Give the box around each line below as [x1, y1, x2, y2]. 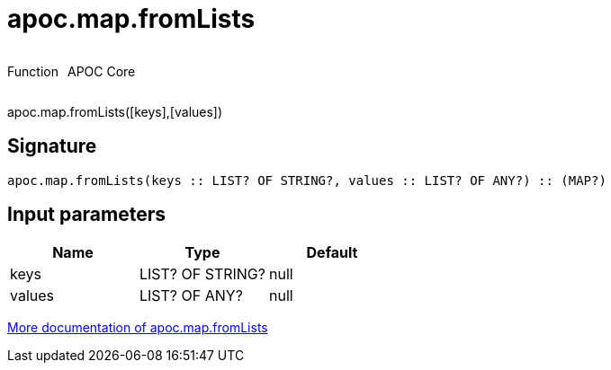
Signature [7, 135, 97, 158]
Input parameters [7, 203, 166, 226]
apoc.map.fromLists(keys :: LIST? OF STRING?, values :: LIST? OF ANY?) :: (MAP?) [7, 172, 607, 188]
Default [306, 243, 358, 262]
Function [7, 63, 58, 79]
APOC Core [67, 63, 136, 79]
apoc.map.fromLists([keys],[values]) [7, 103, 223, 119]
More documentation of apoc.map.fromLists [7, 320, 268, 336]
